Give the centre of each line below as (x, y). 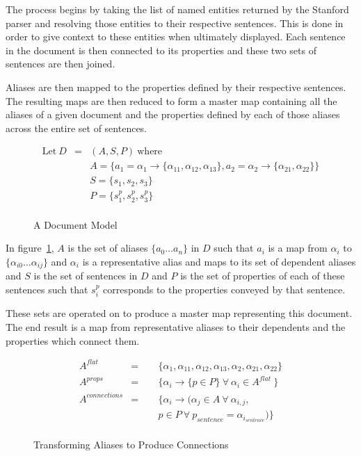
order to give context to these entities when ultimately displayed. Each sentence (176, 36)
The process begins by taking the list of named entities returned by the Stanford (177, 9)
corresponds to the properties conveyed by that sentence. (224, 289)
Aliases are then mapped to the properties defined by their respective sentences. (176, 87)
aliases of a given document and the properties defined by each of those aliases (173, 114)
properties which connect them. (73, 340)
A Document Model (75, 224)
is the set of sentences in (86, 276)
